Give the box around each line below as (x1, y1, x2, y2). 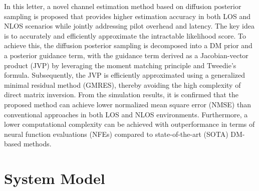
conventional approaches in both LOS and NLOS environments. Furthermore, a (4, 109, 248, 119)
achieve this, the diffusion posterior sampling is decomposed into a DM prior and (4, 40, 252, 51)
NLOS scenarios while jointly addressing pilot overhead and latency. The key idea (4, 21, 254, 31)
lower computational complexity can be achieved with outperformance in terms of (4, 119, 255, 129)
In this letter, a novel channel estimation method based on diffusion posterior (4, 1, 241, 11)
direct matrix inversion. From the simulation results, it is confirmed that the (4, 89, 238, 100)
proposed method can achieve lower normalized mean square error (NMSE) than (4, 99, 251, 109)
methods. (23, 138, 52, 149)
